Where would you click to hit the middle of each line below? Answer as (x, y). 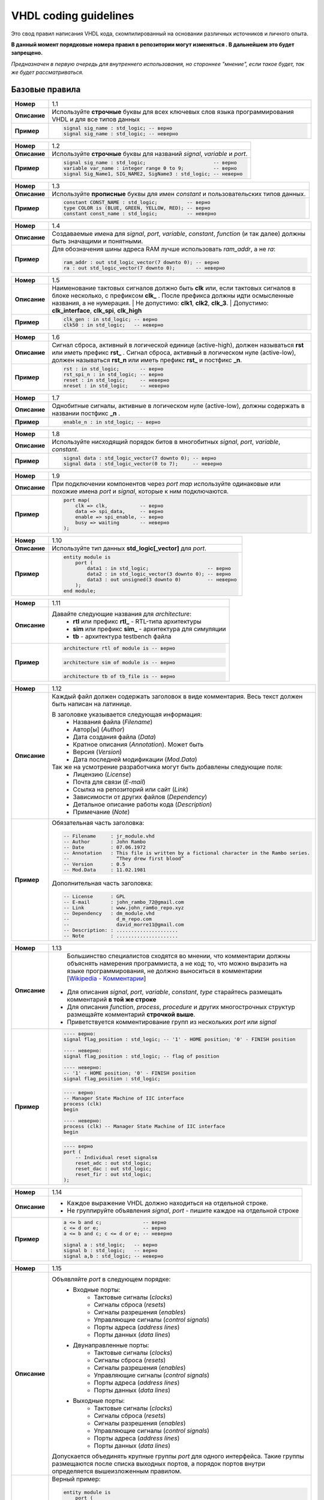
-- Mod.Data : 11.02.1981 (105, 870)
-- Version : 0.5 (94, 864)
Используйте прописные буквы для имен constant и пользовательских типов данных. (179, 194)
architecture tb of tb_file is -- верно (119, 676)
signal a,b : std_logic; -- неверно (113, 1256)
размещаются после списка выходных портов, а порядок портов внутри (158, 1463)
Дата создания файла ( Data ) (114, 737)
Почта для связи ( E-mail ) (109, 782)
